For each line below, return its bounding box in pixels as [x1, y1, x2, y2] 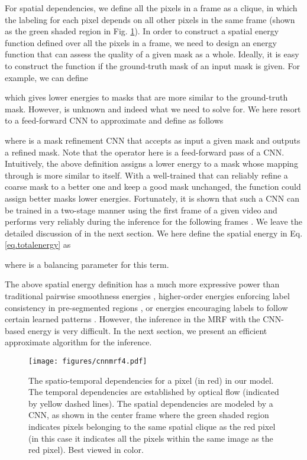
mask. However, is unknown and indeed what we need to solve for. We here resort [5, 102, 301, 115]
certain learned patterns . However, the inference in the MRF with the [5, 313, 260, 325]
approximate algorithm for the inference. [5, 336, 152, 348]
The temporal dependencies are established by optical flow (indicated [28, 386, 279, 398]
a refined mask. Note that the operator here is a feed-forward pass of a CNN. [5, 145, 285, 158]
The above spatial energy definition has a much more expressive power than [5, 278, 280, 290]
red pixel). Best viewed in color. [28, 443, 144, 456]
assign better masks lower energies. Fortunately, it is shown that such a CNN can [5, 192, 299, 204]
